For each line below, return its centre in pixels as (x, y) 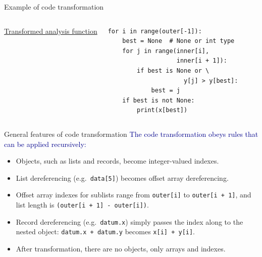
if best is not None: (159, 100)
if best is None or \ (173, 70)
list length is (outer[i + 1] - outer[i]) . (82, 205)
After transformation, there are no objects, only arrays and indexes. (121, 248)
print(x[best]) (162, 110)
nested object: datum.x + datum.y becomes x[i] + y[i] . (106, 232)
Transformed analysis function (51, 31)
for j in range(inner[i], (166, 51)
